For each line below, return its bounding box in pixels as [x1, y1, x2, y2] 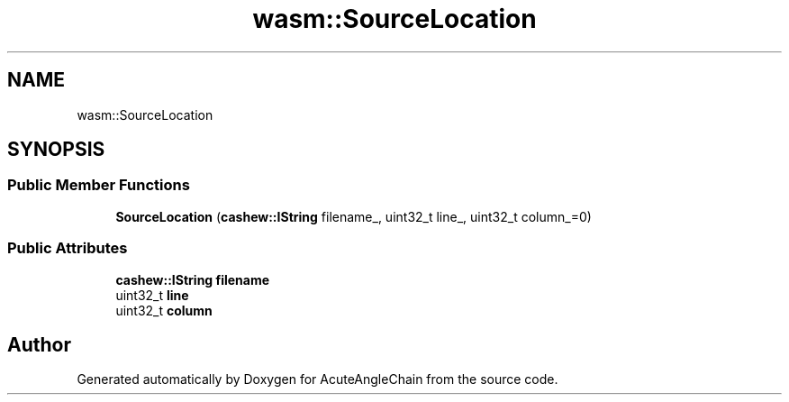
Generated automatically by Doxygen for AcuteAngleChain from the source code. [77, 371, 558, 388]
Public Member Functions [7, 176, 190, 195]
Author [7, 333, 71, 356]
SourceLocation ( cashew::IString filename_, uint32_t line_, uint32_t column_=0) [115, 208, 592, 224]
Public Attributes [7, 239, 128, 258]
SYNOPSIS [7, 138, 105, 161]
